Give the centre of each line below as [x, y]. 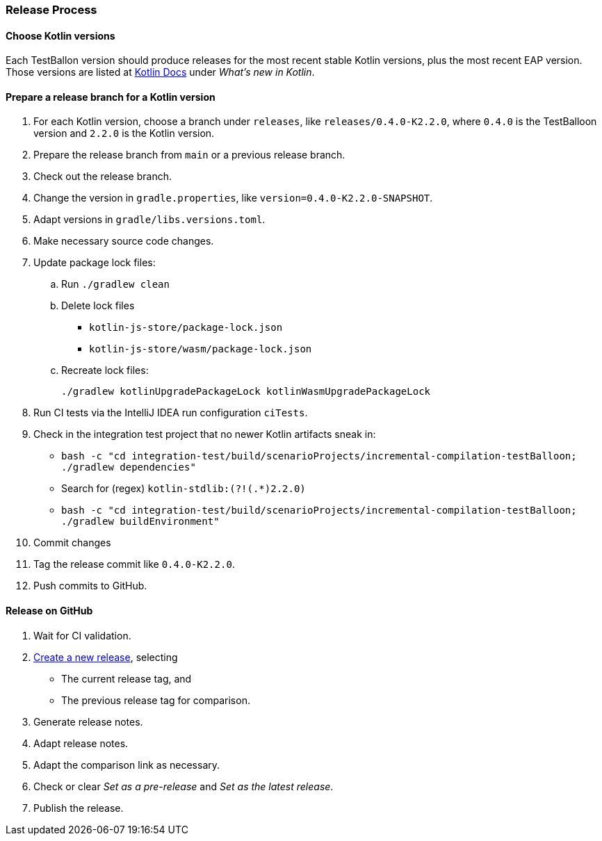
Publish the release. [79, 808]
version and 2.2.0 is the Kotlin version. [124, 133]
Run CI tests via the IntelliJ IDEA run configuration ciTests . [171, 413]
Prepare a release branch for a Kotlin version [111, 97]
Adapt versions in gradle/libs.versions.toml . [149, 220]
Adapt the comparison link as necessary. [127, 765]
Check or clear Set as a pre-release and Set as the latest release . [184, 786]
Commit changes [72, 543]
